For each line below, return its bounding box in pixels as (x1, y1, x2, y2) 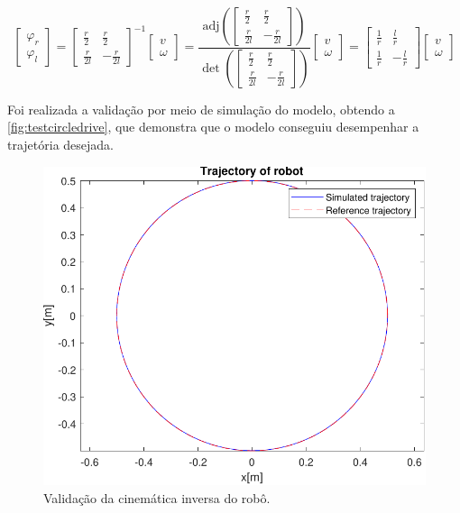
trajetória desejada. (7, 135, 115, 154)
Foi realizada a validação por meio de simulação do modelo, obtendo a (7, 99, 395, 118)
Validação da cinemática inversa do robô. (43, 489, 271, 508)
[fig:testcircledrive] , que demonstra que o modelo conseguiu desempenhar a (7, 117, 419, 136)
